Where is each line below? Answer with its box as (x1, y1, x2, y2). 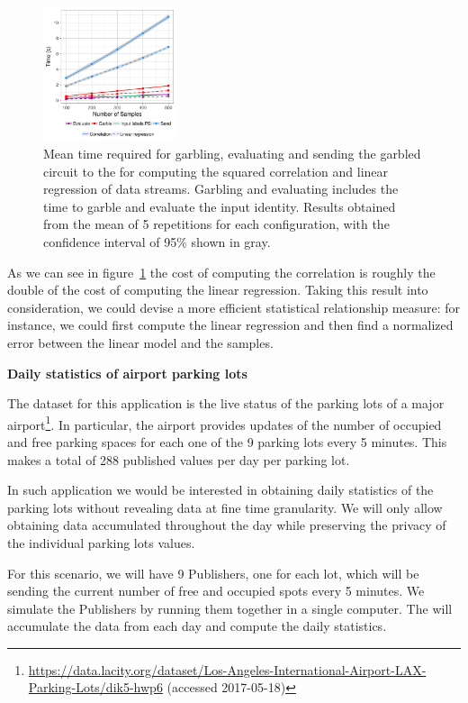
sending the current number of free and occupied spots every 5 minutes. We (7, 581, 425, 600)
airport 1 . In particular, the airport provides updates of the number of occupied (7, 412, 442, 434)
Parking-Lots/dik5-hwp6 (28, 678, 163, 697)
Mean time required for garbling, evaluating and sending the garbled (43, 143, 421, 162)
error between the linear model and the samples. (7, 333, 274, 351)
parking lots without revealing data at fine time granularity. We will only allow (7, 498, 443, 516)
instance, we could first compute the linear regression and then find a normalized (7, 315, 454, 334)
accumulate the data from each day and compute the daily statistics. (7, 616, 387, 635)
